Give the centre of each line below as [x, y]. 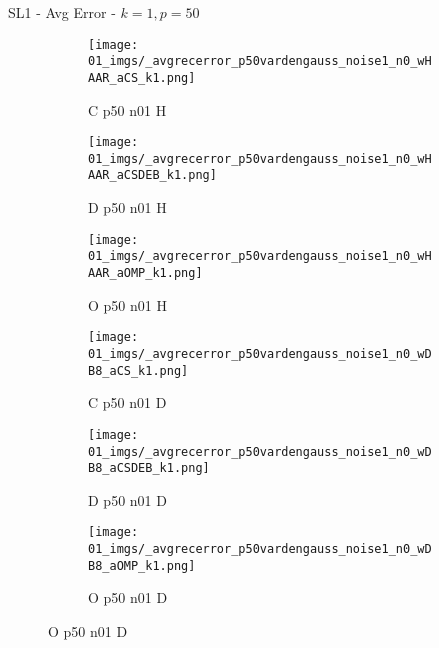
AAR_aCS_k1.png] [142, 77]
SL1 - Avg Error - [62, 12]
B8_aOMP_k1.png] [142, 565]
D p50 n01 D [127, 499]
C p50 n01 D [127, 402]
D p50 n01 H [127, 207]
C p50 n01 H [127, 109]
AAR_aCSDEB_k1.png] [152, 175]
